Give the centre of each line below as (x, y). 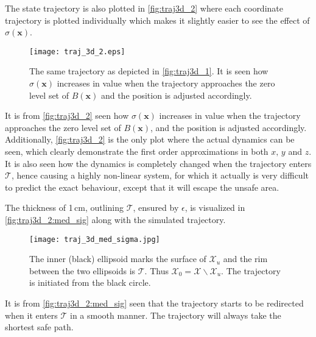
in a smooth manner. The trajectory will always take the (176, 315)
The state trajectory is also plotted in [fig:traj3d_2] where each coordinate (144, 8)
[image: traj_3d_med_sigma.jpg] (95, 239)
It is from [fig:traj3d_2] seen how (67, 115)
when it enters (31, 315)
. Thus (156, 270)
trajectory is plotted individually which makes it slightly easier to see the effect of (157, 20)
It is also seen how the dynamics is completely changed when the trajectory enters (158, 163)
